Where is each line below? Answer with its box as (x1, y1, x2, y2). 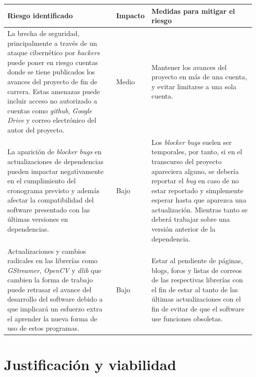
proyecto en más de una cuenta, (151, 71, 247, 82)
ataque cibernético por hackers (7, 47, 100, 58)
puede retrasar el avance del (7, 284, 92, 294)
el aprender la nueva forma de (7, 313, 97, 323)
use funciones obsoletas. (151, 313, 223, 323)
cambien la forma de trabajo (7, 274, 93, 285)
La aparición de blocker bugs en (7, 146, 102, 157)
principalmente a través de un (7, 37, 97, 48)
